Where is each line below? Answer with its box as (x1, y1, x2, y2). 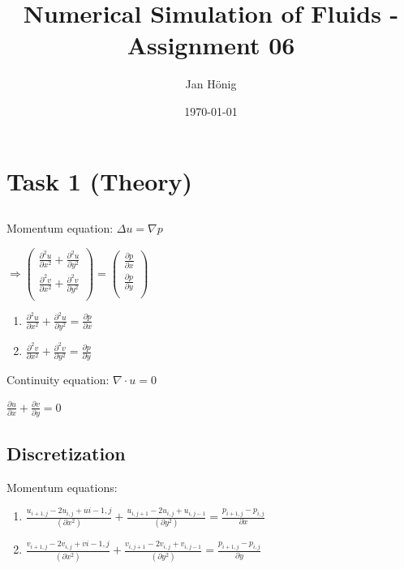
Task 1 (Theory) (6, 164, 193, 197)
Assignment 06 (127, 28, 295, 62)
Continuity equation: (6, 371, 110, 388)
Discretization (6, 440, 126, 465)
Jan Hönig (185, 75, 237, 92)
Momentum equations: (6, 478, 118, 495)
